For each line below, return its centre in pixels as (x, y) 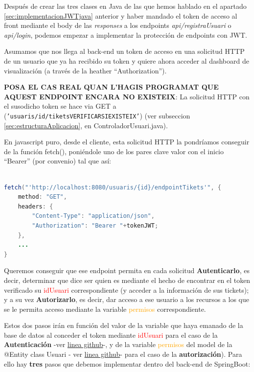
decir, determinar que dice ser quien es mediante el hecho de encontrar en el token (127, 280)
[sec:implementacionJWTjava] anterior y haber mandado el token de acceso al (121, 15)
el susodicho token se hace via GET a (60, 106)
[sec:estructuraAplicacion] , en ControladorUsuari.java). (86, 125)
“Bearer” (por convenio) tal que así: (58, 161)
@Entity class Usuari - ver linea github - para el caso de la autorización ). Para (123, 354)
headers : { (35, 206)
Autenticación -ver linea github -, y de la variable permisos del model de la (118, 344)
